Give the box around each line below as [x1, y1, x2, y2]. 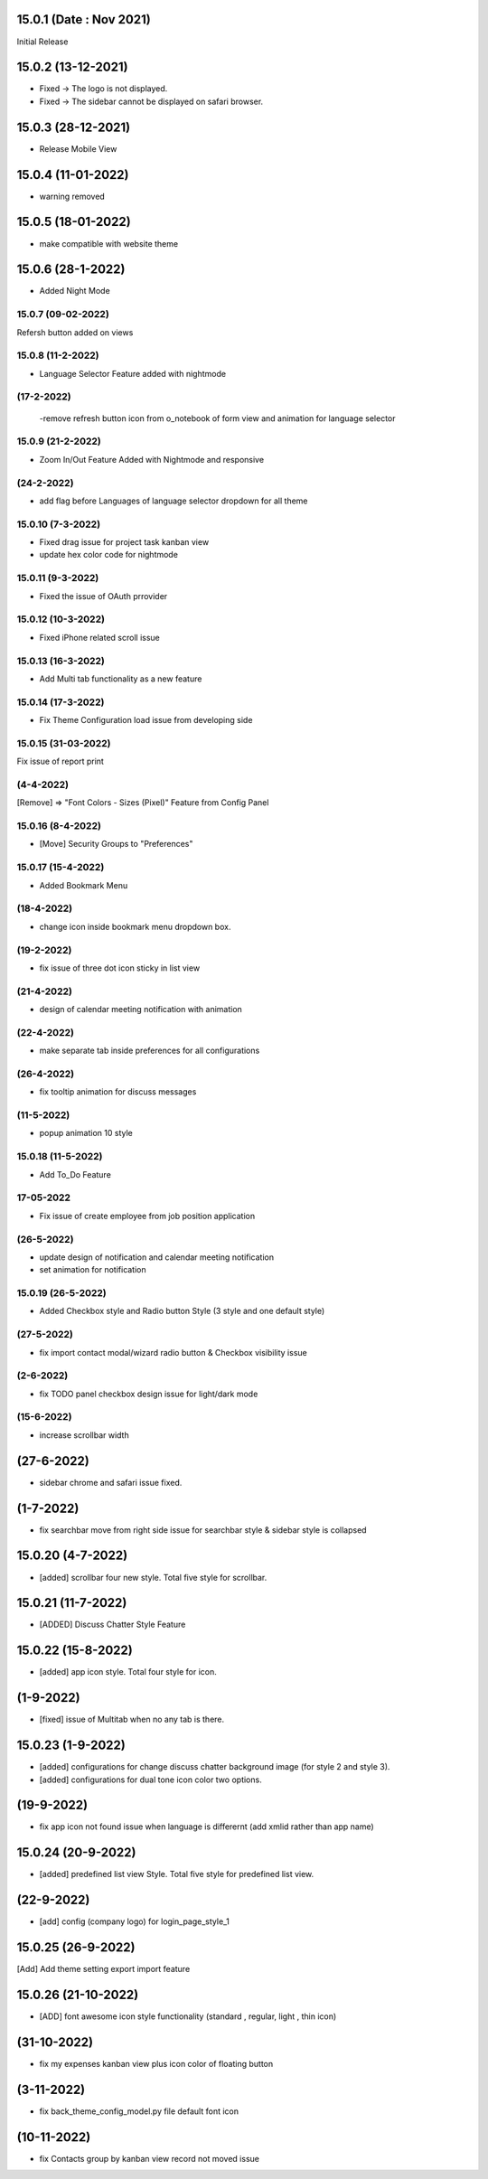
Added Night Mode [39, 286, 110, 296]
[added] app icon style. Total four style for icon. [39, 1667, 217, 1677]
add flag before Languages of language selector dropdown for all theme [39, 495, 308, 506]
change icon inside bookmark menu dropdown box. [39, 921, 231, 932]
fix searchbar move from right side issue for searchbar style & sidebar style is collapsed [39, 1524, 367, 1536]
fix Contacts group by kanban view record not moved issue [39, 2153, 259, 2164]
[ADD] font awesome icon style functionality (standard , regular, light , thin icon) [39, 2011, 337, 2022]
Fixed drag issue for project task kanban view [39, 537, 210, 548]
